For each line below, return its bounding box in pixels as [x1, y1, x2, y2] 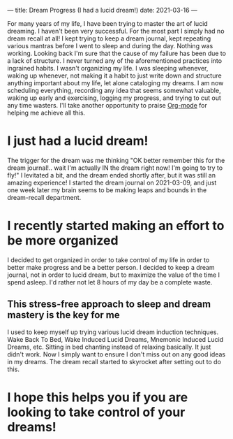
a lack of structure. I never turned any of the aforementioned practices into [7, 57, 222, 65]
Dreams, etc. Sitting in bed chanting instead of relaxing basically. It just [7, 343, 211, 351]
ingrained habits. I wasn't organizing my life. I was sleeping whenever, [7, 64, 209, 72]
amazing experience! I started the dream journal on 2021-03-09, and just [7, 178, 217, 187]
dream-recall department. [7, 193, 82, 201]
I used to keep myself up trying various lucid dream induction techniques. [7, 328, 218, 336]
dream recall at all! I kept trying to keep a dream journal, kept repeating [7, 34, 211, 43]
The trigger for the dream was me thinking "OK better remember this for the [7, 156, 225, 164]
